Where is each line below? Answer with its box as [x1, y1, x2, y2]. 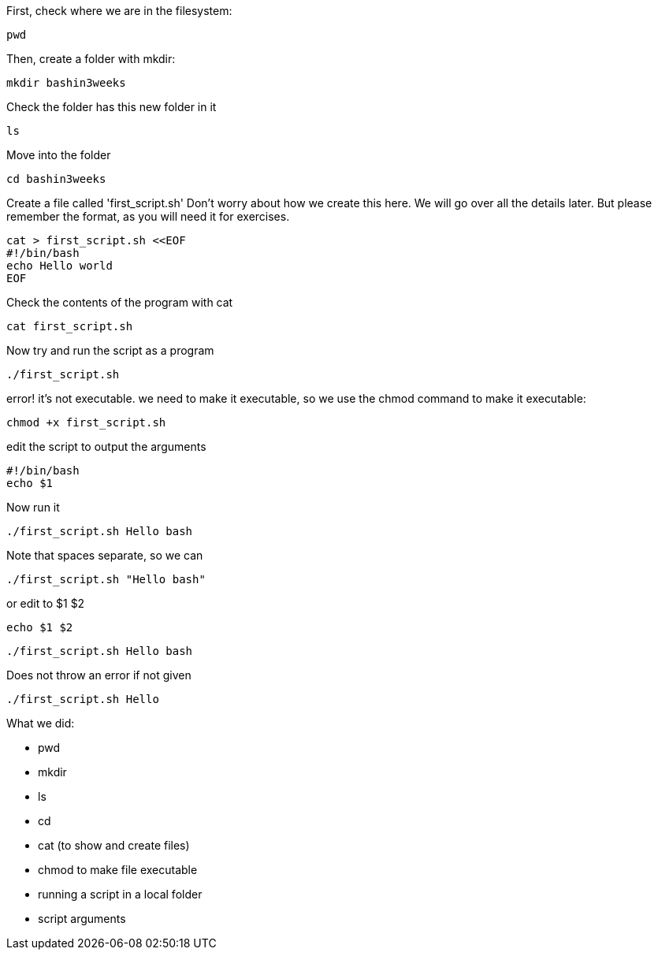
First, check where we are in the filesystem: [6, 4, 232, 17]
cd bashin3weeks [6, 173, 106, 185]
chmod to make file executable [38, 863, 198, 876]
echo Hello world [6, 259, 113, 272]
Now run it [6, 500, 60, 514]
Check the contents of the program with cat [6, 296, 233, 309]
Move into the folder [6, 148, 111, 162]
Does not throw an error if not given [6, 668, 191, 682]
